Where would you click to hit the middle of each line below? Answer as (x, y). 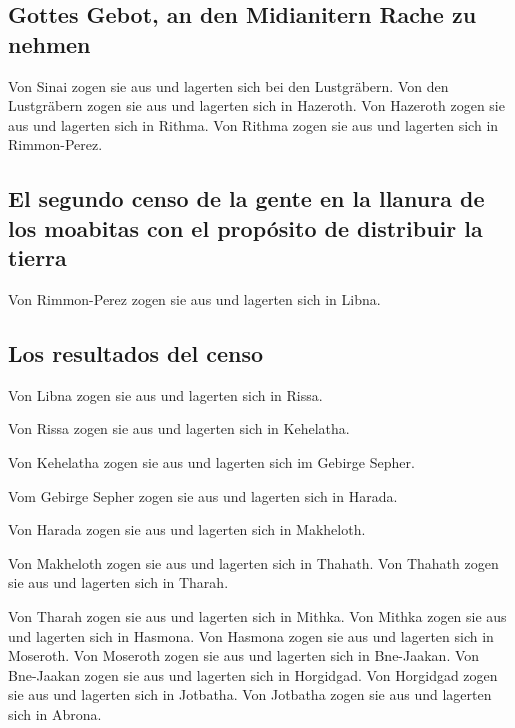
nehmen (49, 43)
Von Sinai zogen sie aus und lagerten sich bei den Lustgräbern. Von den (228, 85)
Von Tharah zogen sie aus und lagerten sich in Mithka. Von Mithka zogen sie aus (257, 615)
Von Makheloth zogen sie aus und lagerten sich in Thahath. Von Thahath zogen (253, 562)
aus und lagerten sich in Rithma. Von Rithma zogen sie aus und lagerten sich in (253, 124)
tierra (37, 257)
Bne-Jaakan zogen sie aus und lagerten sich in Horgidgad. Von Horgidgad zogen (253, 674)
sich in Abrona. (55, 713)
